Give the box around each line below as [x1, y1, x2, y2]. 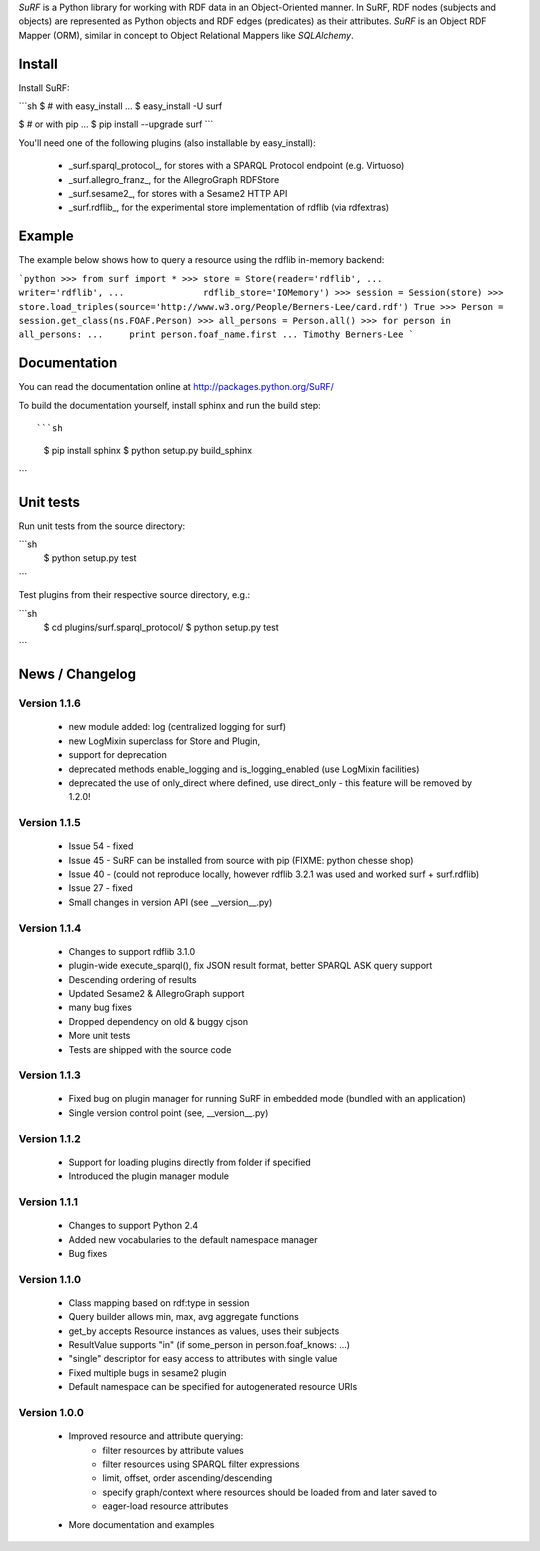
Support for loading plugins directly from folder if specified [68, 1156, 312, 1168]
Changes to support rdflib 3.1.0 [68, 945, 196, 957]
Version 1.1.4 [18, 921, 82, 935]
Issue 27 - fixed [68, 882, 134, 894]
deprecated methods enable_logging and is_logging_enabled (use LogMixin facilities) [68, 763, 420, 775]
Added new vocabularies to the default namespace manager [68, 1233, 319, 1245]
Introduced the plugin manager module [68, 1170, 230, 1182]
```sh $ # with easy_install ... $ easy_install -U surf [18, 100, 223, 112]
